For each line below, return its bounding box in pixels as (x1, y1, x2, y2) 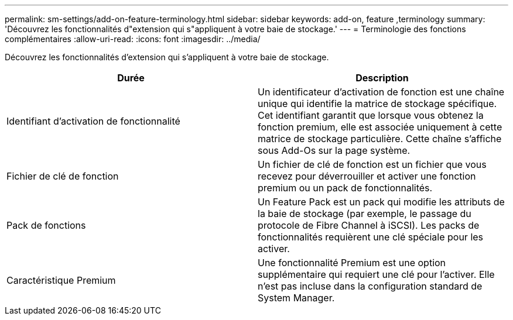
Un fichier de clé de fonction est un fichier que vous (258, 159, 487, 170)
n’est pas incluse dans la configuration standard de (258, 280, 483, 292)
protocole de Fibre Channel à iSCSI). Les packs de (258, 219, 480, 231)
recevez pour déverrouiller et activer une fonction (258, 170, 476, 182)
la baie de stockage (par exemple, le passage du (258, 208, 471, 219)
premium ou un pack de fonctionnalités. (258, 182, 433, 194)
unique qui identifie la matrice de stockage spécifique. (258, 98, 497, 109)
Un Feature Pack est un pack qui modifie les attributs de (258, 196, 505, 208)
